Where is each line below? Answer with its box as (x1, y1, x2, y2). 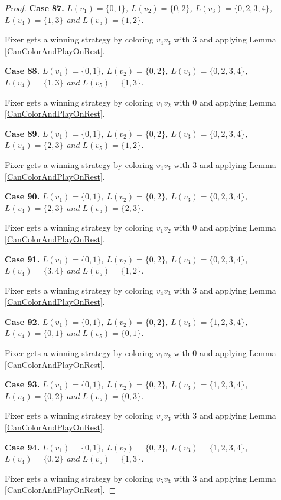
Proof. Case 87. (5, 2, 64, 14)
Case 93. (5, 378, 40, 390)
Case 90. (5, 190, 40, 202)
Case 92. (5, 315, 40, 327)
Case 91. (5, 252, 40, 265)
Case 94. (5, 440, 40, 453)
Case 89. (5, 127, 40, 139)
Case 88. (5, 64, 40, 77)
